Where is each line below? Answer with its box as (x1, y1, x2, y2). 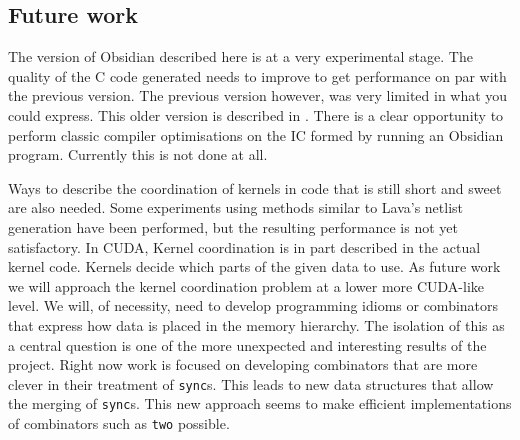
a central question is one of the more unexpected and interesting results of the (8, 334, 487, 355)
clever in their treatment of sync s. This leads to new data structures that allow (8, 373, 494, 394)
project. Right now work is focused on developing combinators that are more (8, 354, 478, 375)
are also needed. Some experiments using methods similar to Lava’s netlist (8, 197, 464, 218)
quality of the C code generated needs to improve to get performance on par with (8, 65, 507, 86)
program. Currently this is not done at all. (8, 144, 268, 165)
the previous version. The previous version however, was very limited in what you (8, 85, 508, 106)
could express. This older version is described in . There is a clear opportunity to (8, 104, 504, 125)
